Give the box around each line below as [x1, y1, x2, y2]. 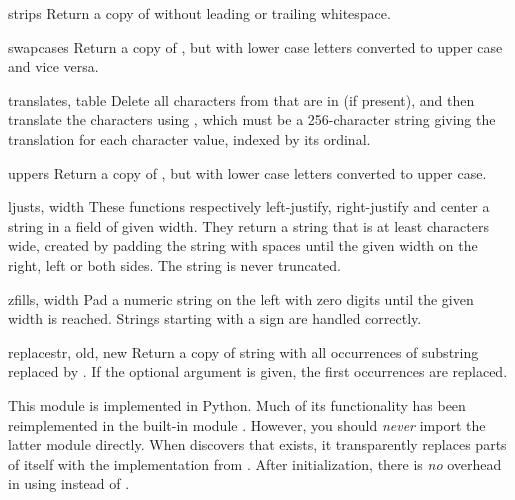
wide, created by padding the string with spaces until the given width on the [8, 235, 478, 256]
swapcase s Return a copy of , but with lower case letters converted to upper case [8, 36, 503, 57]
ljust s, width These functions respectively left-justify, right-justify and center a [8, 196, 490, 217]
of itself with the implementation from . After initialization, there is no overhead [8, 453, 502, 474]
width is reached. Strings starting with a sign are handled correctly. [8, 308, 422, 329]
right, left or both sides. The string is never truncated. [8, 254, 342, 275]
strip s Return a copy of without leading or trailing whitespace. [8, 3, 391, 23]
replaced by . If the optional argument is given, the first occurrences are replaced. [8, 361, 508, 382]
